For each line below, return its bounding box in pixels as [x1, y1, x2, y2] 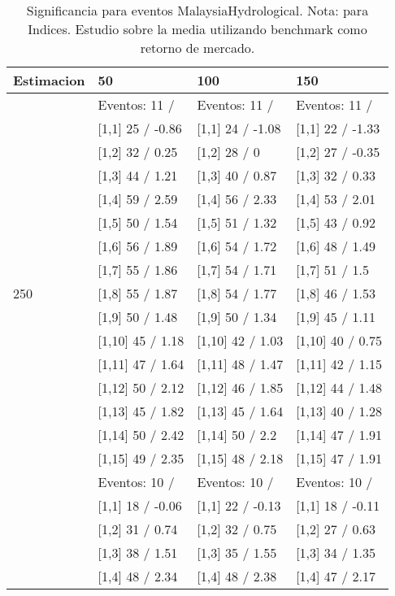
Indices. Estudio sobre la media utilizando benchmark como [28, 20, 367, 38]
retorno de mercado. [140, 38, 255, 57]
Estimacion [13, 71, 85, 89]
